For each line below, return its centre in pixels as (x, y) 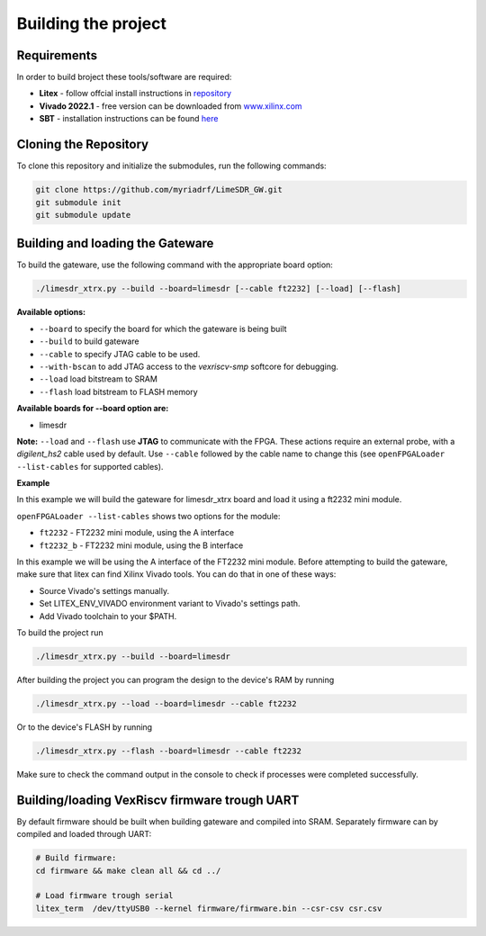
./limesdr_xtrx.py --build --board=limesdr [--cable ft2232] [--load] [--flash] (218, 289)
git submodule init (78, 202)
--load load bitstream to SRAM (98, 379)
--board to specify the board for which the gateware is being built (163, 328)
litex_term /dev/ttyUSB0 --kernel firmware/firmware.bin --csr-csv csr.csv (209, 908)
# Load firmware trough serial (105, 896)
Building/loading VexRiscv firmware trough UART (158, 800)
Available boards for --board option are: (93, 409)
